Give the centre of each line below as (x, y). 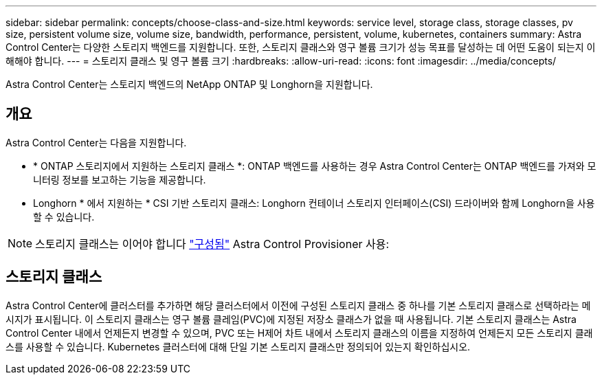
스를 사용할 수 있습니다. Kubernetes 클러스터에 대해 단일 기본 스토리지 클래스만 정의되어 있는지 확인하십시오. (238, 346)
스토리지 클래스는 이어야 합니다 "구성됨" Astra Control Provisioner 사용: (212, 244)
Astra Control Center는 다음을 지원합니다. (96, 142)
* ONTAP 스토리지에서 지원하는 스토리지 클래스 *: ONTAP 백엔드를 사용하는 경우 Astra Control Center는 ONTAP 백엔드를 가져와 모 (315, 166)
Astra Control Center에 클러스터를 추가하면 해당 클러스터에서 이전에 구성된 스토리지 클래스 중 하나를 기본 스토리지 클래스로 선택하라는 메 (298, 305)
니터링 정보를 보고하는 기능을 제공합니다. (120, 179)
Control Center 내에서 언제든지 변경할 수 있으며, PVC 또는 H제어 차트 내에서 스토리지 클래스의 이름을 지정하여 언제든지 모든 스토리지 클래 (299, 333)
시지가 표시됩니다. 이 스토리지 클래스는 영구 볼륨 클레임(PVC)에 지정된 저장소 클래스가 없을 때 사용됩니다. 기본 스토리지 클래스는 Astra (291, 319)
